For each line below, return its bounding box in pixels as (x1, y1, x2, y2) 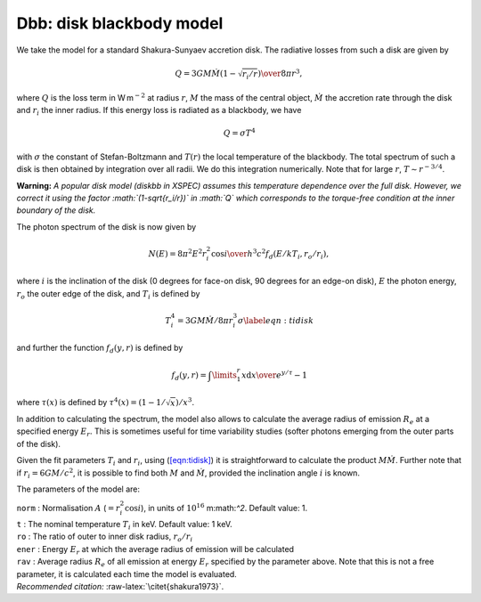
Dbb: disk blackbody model (16, 13, 224, 33)
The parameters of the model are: (16, 484, 141, 494)
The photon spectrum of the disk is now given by (16, 221, 197, 232)
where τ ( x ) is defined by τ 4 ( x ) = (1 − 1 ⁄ (16, 396, 165, 407)
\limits (211, 370, 238, 380)
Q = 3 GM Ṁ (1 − (175, 68, 237, 78)
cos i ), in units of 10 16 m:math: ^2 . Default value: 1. (125, 501, 308, 514)
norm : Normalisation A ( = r (16, 503, 120, 514)
